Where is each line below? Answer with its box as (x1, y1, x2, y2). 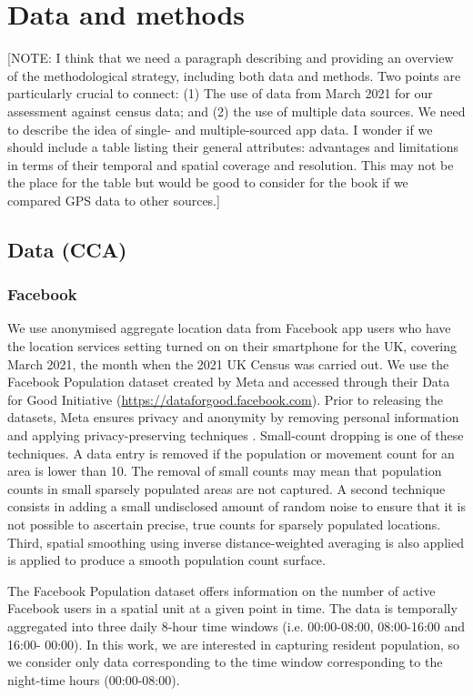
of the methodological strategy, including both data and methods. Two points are (7, 66, 461, 85)
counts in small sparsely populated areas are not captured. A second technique (7, 479, 446, 498)
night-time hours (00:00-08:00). (7, 670, 180, 689)
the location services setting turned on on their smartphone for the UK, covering (7, 337, 458, 356)
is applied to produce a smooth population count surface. (7, 550, 326, 570)
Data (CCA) (7, 235, 127, 263)
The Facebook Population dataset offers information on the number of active (7, 580, 436, 600)
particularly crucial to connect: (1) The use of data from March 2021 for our (7, 84, 433, 103)
